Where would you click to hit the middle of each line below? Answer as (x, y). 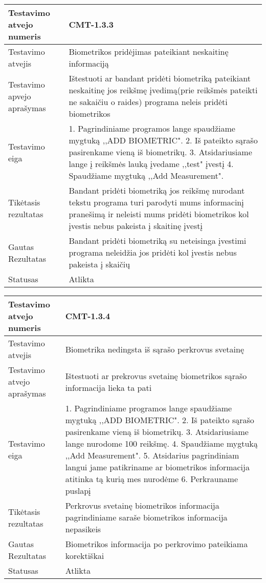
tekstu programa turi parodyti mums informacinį (156, 202)
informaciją (89, 63)
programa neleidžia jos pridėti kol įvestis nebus (153, 252)
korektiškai (85, 556)
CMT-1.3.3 (91, 24)
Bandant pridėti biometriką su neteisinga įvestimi (158, 241)
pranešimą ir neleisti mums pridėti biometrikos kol (159, 214)
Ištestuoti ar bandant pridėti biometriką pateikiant (160, 78)
